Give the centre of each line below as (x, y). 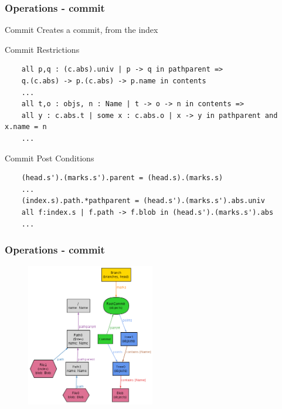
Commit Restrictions (42, 49)
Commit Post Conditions (50, 158)
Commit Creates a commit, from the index (81, 30)
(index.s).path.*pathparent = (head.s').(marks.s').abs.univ (143, 201)
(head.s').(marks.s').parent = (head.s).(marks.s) (122, 178)
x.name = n (26, 127)
